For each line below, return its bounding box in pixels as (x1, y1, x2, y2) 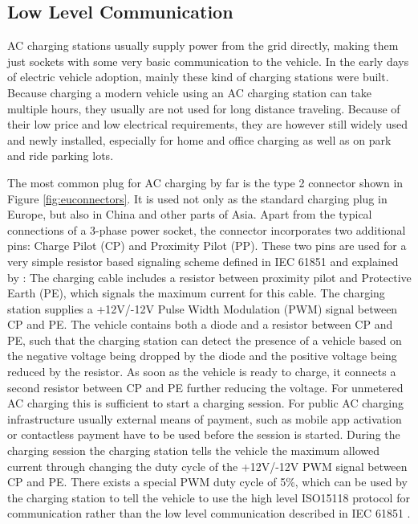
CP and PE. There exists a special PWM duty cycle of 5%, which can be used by (7, 473, 408, 490)
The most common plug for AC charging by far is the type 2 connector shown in (7, 174, 404, 190)
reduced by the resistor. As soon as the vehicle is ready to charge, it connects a (7, 363, 396, 380)
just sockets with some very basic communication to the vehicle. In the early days (7, 52, 409, 69)
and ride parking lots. (7, 147, 114, 164)
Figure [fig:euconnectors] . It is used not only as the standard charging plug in (7, 190, 388, 207)
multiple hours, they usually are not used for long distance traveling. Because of (7, 100, 400, 117)
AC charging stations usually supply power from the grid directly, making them (7, 37, 399, 54)
